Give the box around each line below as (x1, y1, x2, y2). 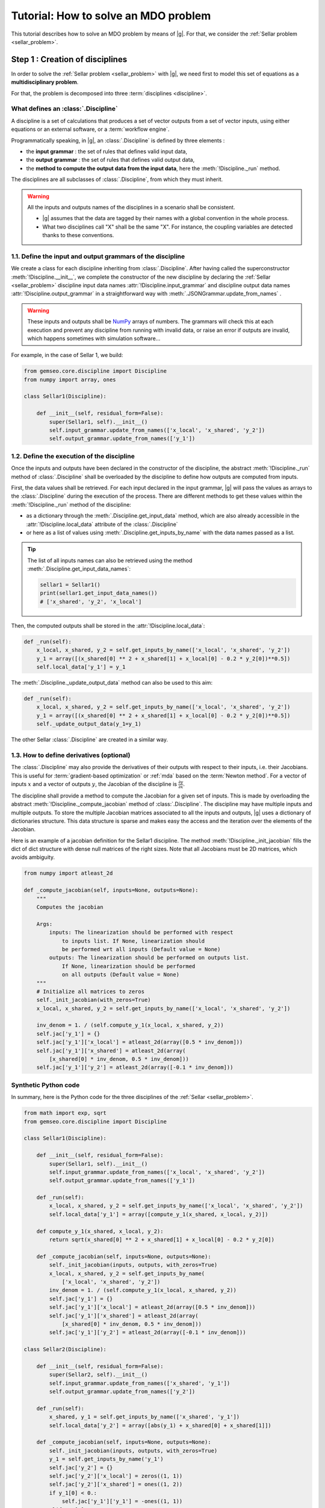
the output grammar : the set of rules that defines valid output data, (26, 156, 195, 163)
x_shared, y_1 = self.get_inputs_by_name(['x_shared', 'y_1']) (49, 1413, 240, 1421)
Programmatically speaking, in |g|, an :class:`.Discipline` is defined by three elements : (11, 136, 225, 144)
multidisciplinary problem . (11, 78, 79, 86)
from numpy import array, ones (23, 376, 117, 383)
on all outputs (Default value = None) (61, 971, 180, 978)
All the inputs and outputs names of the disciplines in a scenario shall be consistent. (27, 203, 235, 211)
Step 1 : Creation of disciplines (11, 54, 128, 65)
